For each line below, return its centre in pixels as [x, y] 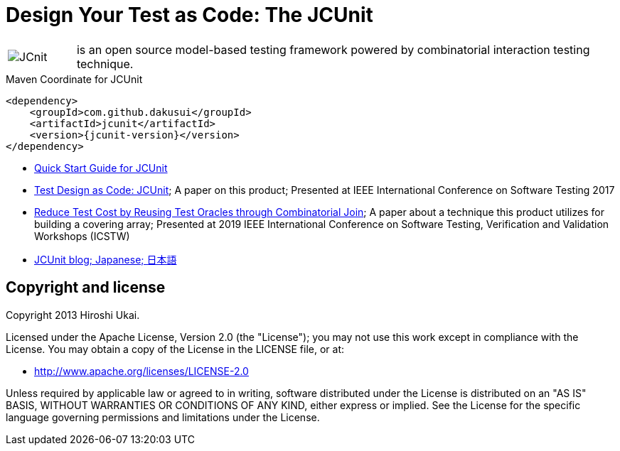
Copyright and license [86, 288]
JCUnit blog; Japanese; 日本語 [106, 259]
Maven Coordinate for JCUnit [74, 79]
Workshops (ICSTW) [82, 236]
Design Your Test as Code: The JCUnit [189, 15]
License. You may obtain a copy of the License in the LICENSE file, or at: [175, 349]
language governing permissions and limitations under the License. [163, 417]
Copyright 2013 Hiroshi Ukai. [73, 315]
